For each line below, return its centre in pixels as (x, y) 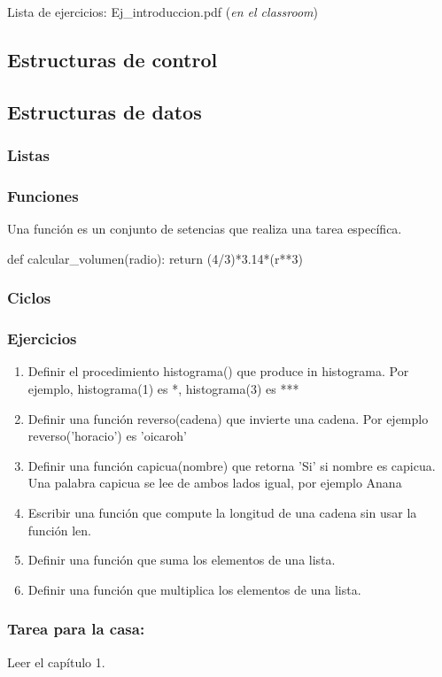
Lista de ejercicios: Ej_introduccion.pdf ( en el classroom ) (163, 12)
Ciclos (29, 298)
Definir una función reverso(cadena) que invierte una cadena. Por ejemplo (228, 418)
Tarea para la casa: (76, 629)
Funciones (43, 195)
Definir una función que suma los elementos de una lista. (182, 560)
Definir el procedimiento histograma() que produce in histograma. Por (218, 371)
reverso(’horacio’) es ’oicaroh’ (107, 436)
